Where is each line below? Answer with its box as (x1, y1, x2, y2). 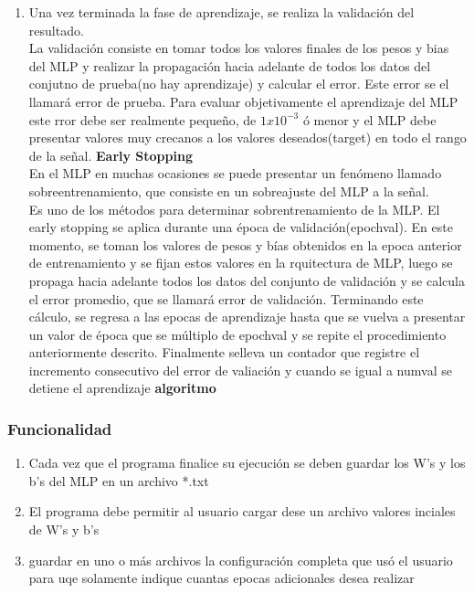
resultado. (28, 20, 84, 39)
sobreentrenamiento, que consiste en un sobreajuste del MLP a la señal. (28, 181, 429, 200)
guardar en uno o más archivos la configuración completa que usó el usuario (28, 550, 453, 569)
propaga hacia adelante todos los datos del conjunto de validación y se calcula (28, 270, 465, 290)
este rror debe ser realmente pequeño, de (28, 110, 257, 129)
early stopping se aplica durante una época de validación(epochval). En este (28, 217, 453, 237)
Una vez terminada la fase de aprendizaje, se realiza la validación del (28, 3, 415, 21)
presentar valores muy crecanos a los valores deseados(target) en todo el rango (28, 128, 467, 147)
